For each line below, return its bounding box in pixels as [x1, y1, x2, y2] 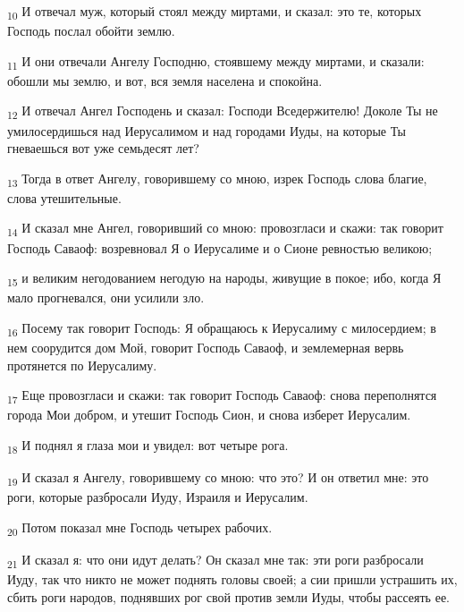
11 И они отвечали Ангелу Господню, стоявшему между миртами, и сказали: [7, 51, 425, 72]
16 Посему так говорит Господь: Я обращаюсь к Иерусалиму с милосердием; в [7, 318, 436, 339]
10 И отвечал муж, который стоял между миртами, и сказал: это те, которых [7, 2, 422, 22]
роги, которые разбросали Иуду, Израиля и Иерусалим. [7, 488, 308, 506]
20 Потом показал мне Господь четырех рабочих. [7, 517, 273, 539]
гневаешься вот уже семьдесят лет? [7, 139, 199, 157]
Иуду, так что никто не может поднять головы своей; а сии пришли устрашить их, [7, 570, 458, 589]
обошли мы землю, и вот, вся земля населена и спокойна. [7, 71, 323, 89]
